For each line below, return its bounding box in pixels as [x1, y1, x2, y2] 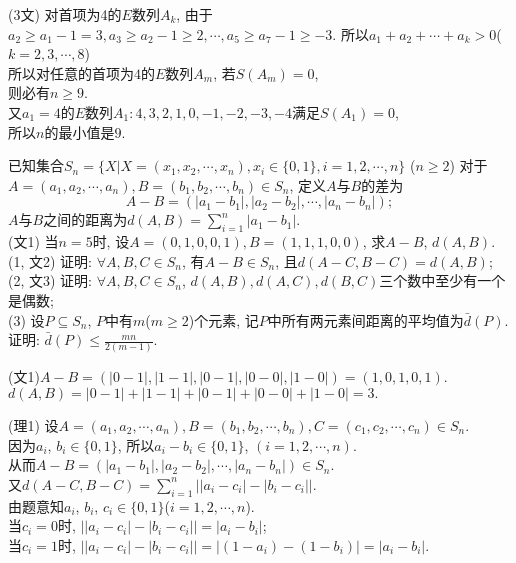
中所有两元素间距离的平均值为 [267, 309, 464, 330]
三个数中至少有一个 [379, 270, 506, 291]
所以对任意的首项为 [8, 62, 134, 83]
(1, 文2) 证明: [8, 250, 92, 271]
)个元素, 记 [188, 309, 259, 330]
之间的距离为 [43, 209, 128, 230]
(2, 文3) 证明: [8, 270, 92, 291]
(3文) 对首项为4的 [8, 4, 122, 24]
